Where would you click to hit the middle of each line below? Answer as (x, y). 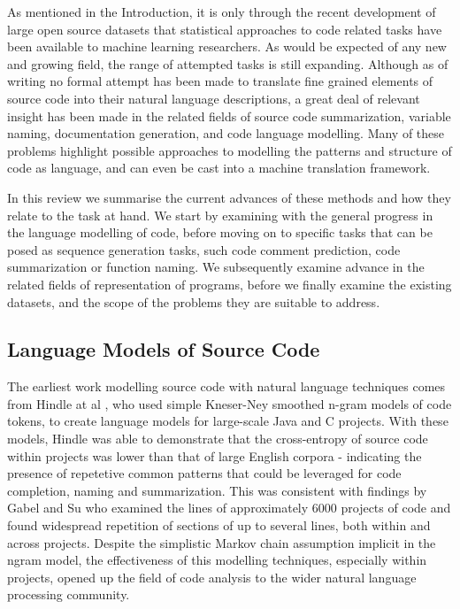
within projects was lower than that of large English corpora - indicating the (215, 455)
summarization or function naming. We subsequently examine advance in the (216, 267)
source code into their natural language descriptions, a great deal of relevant (214, 98)
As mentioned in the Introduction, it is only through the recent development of (222, 12)
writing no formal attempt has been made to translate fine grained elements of (220, 81)
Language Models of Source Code (164, 349)
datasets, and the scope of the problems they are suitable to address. (194, 301)
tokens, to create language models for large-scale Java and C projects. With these (228, 421)
